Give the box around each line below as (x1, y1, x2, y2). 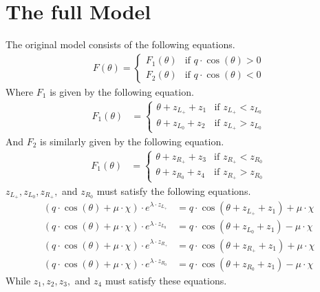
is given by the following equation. (50, 84, 194, 98)
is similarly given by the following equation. (40, 134, 224, 148)
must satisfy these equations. (105, 273, 227, 287)
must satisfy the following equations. (96, 183, 251, 198)
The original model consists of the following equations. (6, 37, 235, 52)
